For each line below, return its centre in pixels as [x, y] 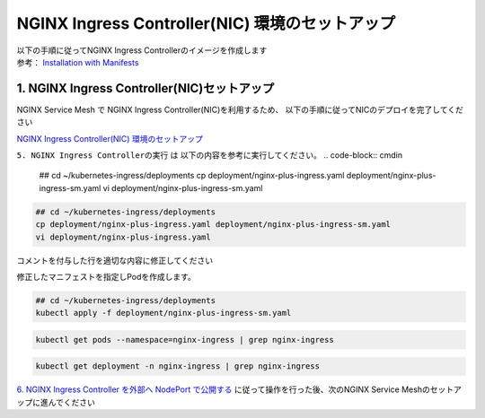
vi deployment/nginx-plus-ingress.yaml [123, 237]
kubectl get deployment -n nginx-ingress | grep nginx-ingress [178, 366]
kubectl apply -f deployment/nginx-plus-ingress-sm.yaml [163, 313]
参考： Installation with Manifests [78, 62]
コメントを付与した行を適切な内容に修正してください [115, 260]
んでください [72, 402]
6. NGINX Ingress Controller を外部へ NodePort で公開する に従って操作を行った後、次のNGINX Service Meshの [223, 389]
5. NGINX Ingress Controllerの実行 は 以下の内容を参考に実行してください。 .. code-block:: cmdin [210, 155]
